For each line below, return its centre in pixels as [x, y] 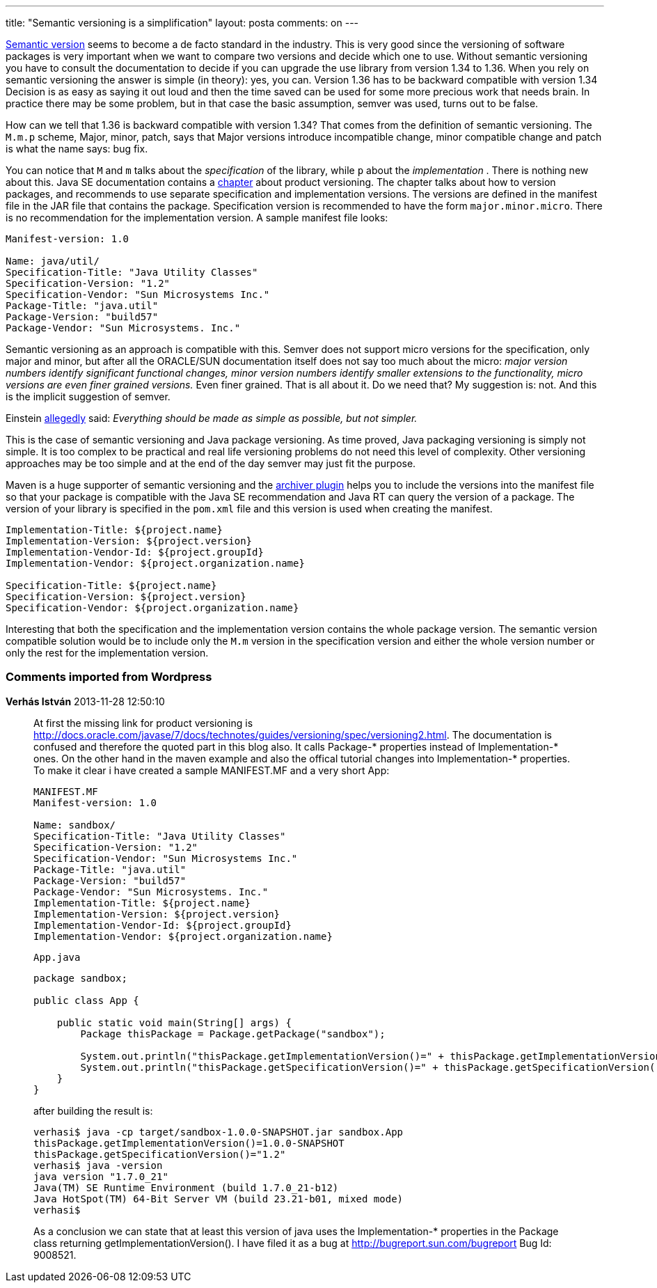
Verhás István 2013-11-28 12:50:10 [85, 701]
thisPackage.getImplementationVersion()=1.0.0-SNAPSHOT [189, 1143]
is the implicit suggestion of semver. [88, 396]
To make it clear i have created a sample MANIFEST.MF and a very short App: [212, 770]
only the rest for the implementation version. [107, 653]
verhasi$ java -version [98, 1165]
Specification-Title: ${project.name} [111, 586]
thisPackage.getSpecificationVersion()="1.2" [160, 1154]
